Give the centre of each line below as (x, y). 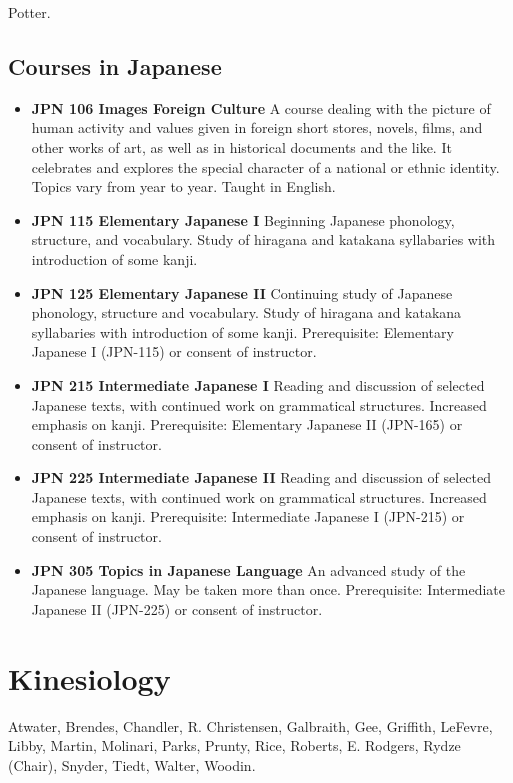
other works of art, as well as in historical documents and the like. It (241, 146)
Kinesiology (89, 677)
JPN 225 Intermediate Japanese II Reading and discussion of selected (261, 477)
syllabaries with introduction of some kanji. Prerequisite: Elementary (242, 331)
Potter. (29, 12)
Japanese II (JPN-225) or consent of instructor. (177, 608)
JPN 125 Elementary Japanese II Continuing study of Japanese (242, 292)
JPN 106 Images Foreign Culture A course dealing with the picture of (261, 107)
